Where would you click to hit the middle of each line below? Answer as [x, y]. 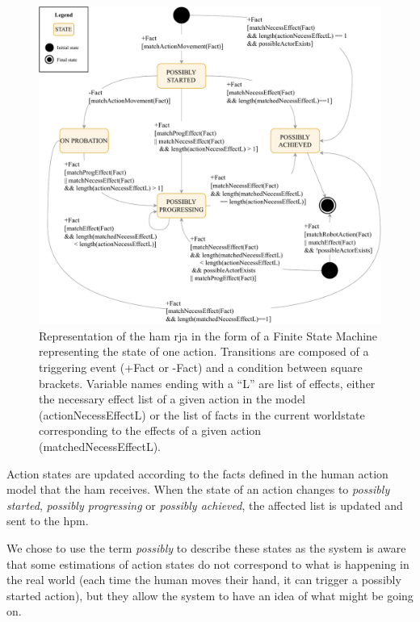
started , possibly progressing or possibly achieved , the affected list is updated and [205, 505]
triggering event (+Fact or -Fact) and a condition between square [201, 367]
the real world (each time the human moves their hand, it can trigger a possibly [204, 580]
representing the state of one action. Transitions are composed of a [204, 351]
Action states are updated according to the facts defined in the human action [197, 473]
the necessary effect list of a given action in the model [172, 399]
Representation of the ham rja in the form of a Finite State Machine [208, 335]
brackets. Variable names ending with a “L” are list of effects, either [207, 383]
